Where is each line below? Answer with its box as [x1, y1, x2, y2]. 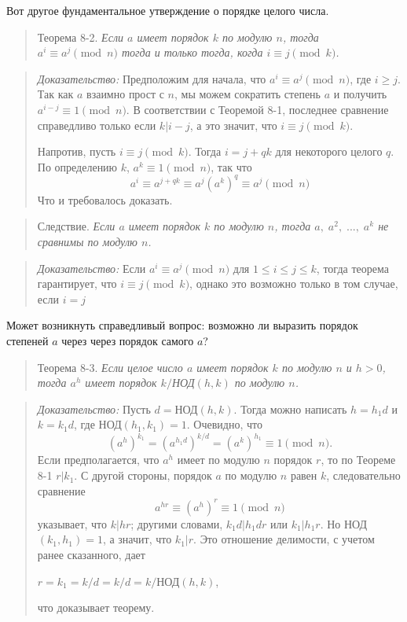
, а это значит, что [189, 116, 277, 133]
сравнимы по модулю [37, 234, 137, 250]
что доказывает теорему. [37, 599, 155, 616]
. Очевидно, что [186, 416, 262, 432]
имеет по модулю [177, 451, 260, 468]
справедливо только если [37, 116, 156, 133]
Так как [37, 86, 74, 102]
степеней [6, 333, 49, 348]
